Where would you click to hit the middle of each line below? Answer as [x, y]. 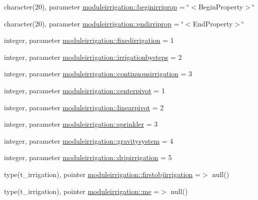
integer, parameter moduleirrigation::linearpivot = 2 [84, 107]
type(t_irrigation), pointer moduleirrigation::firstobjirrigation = [102, 174]
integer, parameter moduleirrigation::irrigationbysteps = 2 [93, 57]
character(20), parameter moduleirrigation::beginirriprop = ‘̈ [97, 6]
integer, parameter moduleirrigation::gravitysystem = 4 [89, 140]
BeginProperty [221, 6]
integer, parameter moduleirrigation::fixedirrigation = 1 [89, 40]
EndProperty [213, 23]
